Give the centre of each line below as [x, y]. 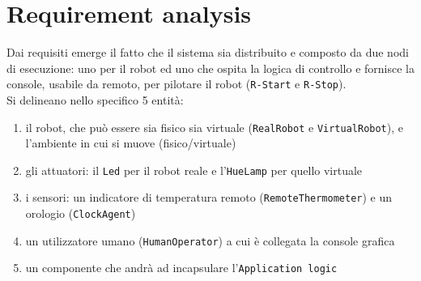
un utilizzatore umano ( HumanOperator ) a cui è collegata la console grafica [210, 240]
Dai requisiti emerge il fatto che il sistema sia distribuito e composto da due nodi [208, 52]
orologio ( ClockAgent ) [81, 213]
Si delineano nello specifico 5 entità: [95, 99]
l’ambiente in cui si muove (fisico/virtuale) [131, 143]
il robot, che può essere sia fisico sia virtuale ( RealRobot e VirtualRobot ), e [214, 127]
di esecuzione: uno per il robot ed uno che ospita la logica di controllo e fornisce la [210, 68]
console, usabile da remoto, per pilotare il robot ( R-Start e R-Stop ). [176, 84]
